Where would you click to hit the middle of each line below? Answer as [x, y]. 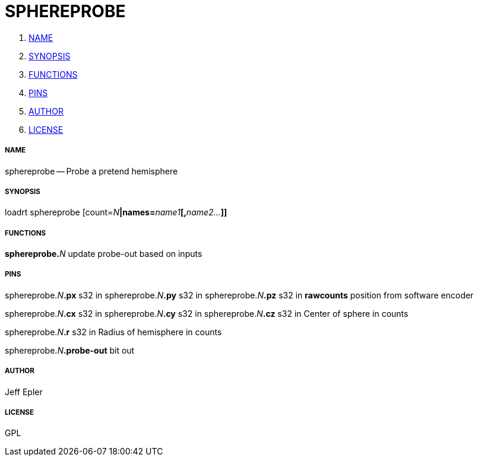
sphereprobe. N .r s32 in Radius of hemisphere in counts [113, 332]
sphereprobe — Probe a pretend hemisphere [91, 171]
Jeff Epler [24, 392]
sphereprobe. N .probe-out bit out [70, 350]
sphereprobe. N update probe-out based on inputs [104, 254]
